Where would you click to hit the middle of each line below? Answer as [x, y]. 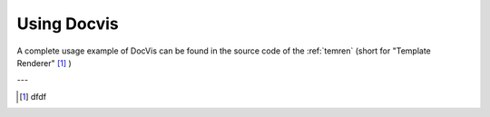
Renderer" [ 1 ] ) [44, 63]
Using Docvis [68, 24]
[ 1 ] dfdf [33, 96]
